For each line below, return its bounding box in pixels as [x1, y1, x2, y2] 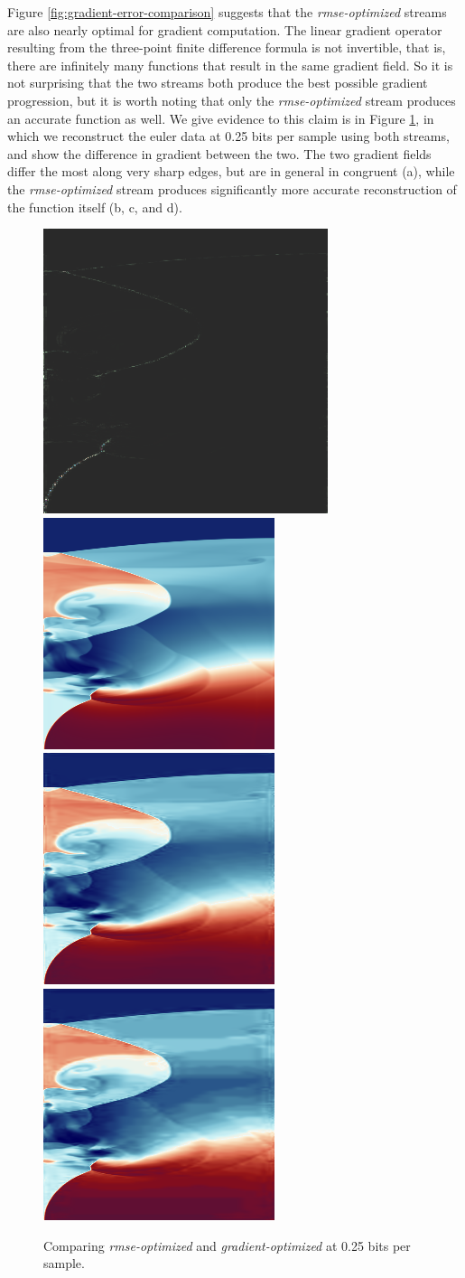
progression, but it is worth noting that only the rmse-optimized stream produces [7, 90, 456, 109]
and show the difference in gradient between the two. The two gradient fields [7, 144, 432, 163]
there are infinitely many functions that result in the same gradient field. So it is [7, 55, 453, 74]
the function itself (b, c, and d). [7, 197, 182, 216]
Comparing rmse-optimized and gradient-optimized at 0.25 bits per [43, 1236, 411, 1255]
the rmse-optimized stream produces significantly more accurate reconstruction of [7, 179, 457, 198]
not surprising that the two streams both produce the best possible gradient [7, 73, 428, 92]
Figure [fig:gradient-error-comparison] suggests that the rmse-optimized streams [7, 3, 447, 21]
